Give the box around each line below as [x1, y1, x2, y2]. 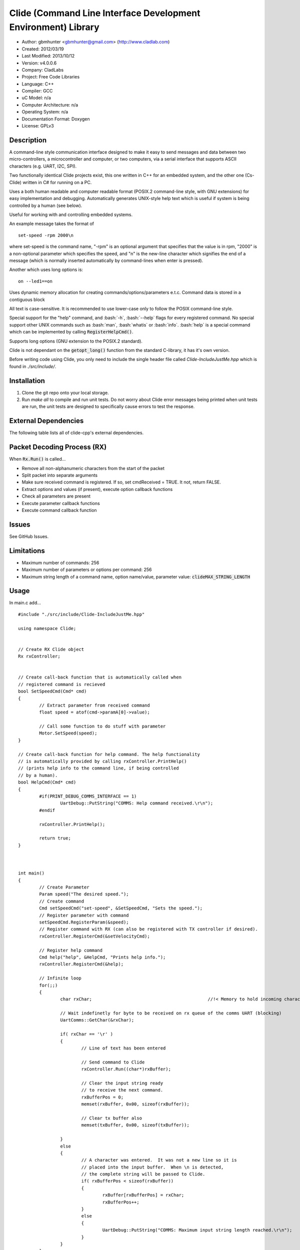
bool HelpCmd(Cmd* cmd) [18, 779, 76, 785]
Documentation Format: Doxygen [21, 115, 90, 122]
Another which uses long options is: [9, 266, 83, 272]
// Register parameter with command [39, 912, 129, 918]
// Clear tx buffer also [81, 1115, 142, 1121]
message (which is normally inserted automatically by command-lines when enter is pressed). [9, 257, 203, 263]
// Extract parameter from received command [39, 702, 150, 708]
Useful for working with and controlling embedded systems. [9, 211, 132, 217]
